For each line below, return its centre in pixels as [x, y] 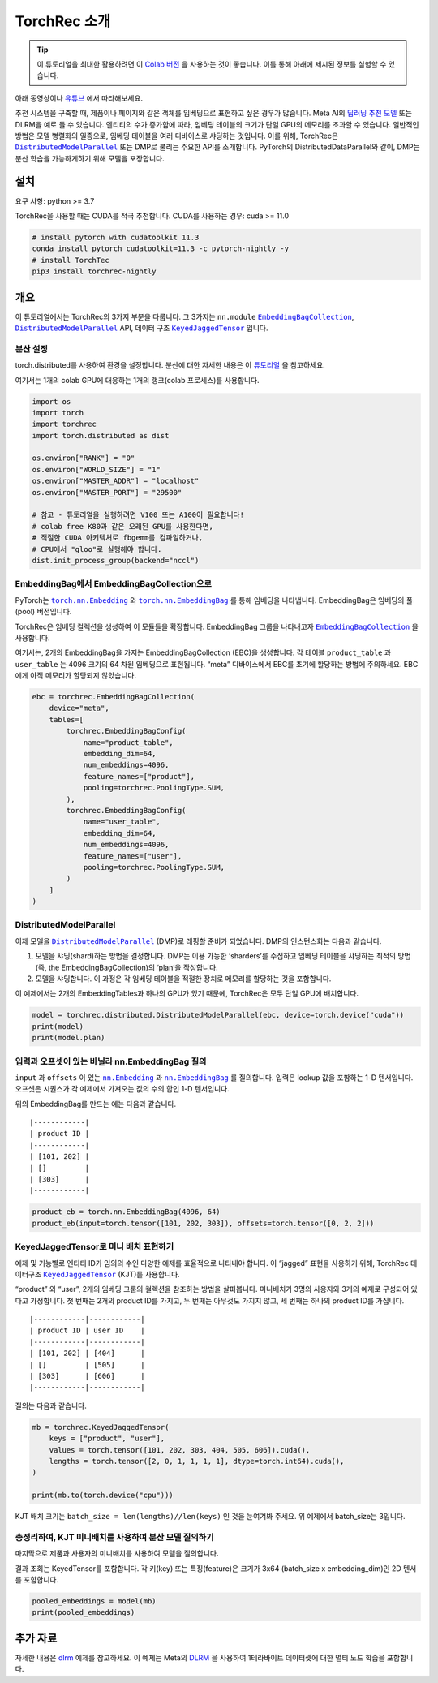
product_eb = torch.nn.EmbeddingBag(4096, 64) [126, 1212]
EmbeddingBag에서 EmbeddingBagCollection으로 [114, 584]
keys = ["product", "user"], [107, 1439]
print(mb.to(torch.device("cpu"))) [103, 1496]
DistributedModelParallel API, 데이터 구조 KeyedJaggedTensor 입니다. [142, 328]
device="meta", [79, 708]
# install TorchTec [71, 260]
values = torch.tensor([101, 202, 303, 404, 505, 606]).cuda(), [180, 1450]
